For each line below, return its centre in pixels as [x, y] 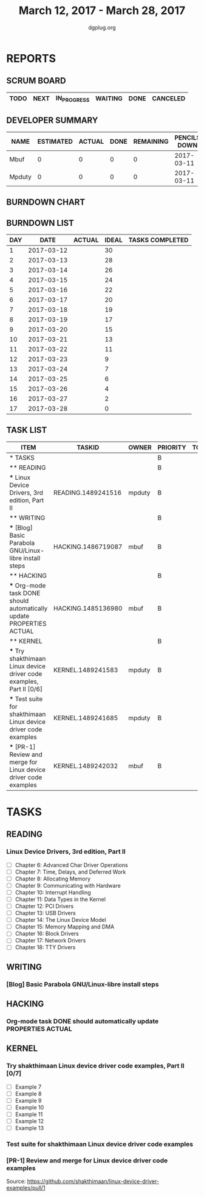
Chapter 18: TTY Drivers [45, 947]
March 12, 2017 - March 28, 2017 [102, 11]
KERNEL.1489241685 [86, 718]
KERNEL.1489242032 [86, 766]
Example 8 [28, 1093]
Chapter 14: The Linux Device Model [60, 920]
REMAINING [151, 141]
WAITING [109, 99]
